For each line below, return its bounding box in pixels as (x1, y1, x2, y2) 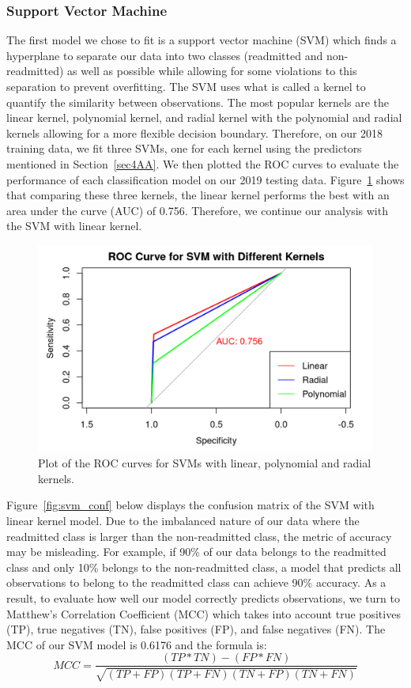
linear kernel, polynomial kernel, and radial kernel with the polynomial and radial (6, 109, 402, 126)
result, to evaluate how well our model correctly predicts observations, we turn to (6, 589, 400, 606)
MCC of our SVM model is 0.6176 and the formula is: (6, 636, 267, 652)
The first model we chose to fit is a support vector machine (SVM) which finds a (6, 32, 397, 48)
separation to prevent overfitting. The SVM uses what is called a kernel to (6, 78, 366, 94)
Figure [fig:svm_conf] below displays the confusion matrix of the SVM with (6, 497, 375, 513)
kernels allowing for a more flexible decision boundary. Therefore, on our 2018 (6, 124, 383, 141)
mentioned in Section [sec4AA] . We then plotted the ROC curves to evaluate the (6, 155, 399, 172)
